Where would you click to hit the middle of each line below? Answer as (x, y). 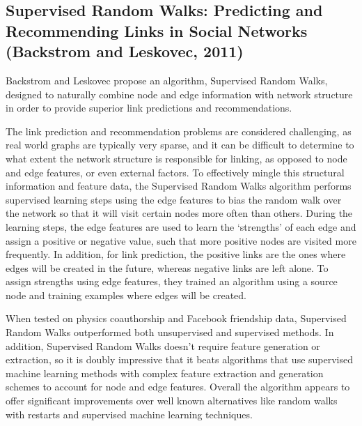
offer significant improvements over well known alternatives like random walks (172, 401)
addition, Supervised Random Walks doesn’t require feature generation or (163, 345)
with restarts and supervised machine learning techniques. (129, 414)
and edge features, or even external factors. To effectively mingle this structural (175, 172)
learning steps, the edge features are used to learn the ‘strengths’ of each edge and (181, 226)
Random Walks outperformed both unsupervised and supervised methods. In (170, 332)
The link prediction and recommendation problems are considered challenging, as (179, 131)
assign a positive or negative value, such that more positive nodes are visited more (181, 240)
